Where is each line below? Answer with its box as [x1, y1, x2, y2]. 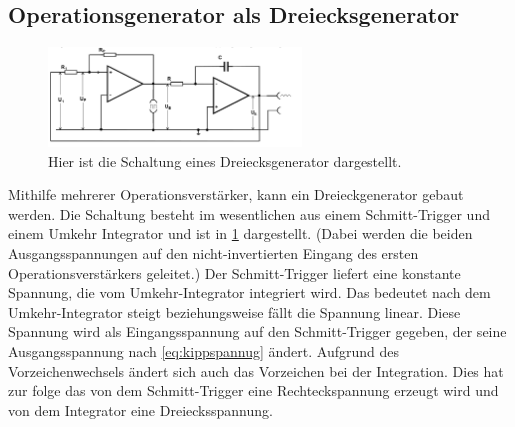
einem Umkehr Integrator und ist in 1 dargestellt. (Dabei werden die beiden [8, 223, 473, 244]
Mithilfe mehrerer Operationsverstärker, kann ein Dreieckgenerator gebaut [8, 184, 464, 205]
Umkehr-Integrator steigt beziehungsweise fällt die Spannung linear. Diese [8, 301, 461, 322]
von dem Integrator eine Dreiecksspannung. [8, 399, 273, 420]
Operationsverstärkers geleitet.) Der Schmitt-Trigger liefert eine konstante [8, 262, 461, 283]
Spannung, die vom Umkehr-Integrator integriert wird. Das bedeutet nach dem [8, 282, 491, 303]
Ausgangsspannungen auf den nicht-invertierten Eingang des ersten [8, 243, 419, 264]
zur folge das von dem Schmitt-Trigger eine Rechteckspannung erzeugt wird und [8, 380, 499, 401]
